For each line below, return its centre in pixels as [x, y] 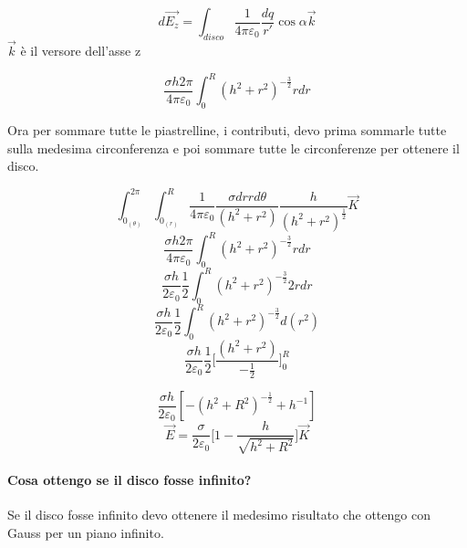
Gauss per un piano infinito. [86, 532]
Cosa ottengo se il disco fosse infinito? [130, 480]
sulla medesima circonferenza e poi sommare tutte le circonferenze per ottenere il [233, 148]
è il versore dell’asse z [81, 51]
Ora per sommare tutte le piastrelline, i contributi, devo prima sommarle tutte [227, 129]
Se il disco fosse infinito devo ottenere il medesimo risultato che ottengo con [219, 515]
